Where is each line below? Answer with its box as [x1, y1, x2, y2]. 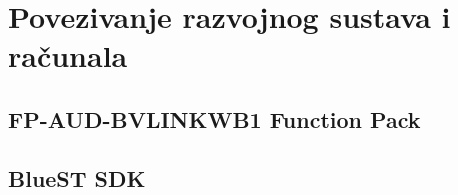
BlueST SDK [8, 162, 146, 193]
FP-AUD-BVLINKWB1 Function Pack [8, 103, 421, 134]
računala [8, 35, 128, 76]
